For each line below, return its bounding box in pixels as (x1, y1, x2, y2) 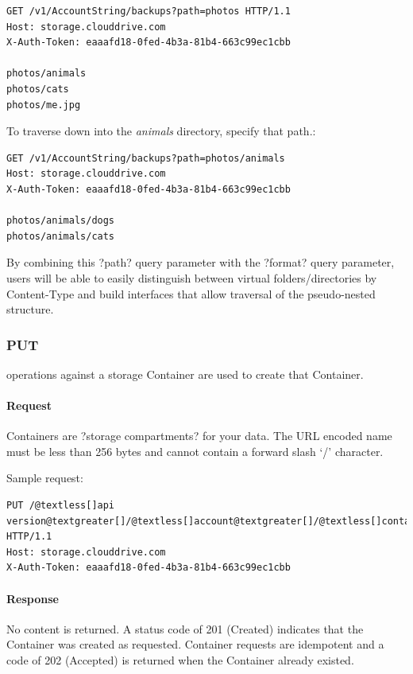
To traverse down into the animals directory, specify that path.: (6, 123, 316, 139)
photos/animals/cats (6, 230, 115, 242)
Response (6, 590, 59, 606)
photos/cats (6, 83, 69, 95)
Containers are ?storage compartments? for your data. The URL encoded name (6, 427, 392, 444)
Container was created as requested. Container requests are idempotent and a (6, 636, 384, 653)
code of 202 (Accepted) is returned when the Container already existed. (6, 652, 354, 668)
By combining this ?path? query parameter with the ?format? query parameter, (6, 254, 395, 271)
